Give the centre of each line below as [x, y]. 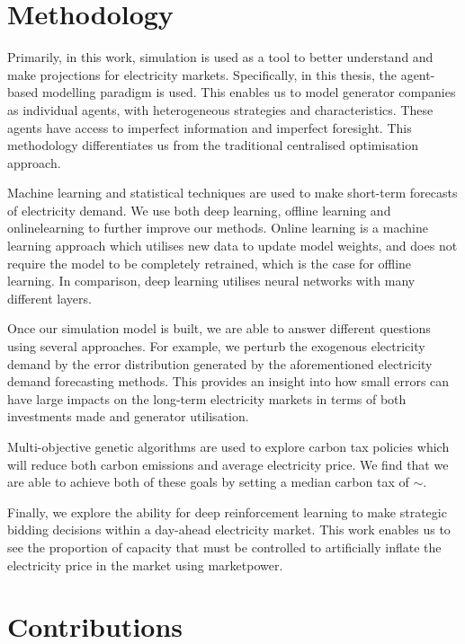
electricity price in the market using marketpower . [145, 565]
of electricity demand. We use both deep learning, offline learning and [199, 210]
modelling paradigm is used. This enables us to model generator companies [249, 92]
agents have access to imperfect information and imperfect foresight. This [210, 127]
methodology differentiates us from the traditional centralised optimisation [213, 145]
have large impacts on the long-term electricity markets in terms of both [207, 398]
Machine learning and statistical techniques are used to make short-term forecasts [232, 193]
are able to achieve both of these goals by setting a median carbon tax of [208, 482]
